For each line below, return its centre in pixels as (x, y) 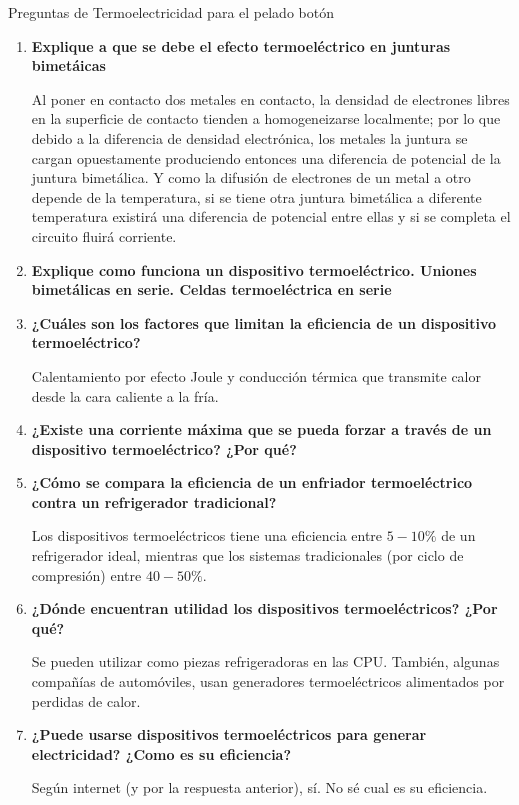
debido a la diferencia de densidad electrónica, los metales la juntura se (249, 137)
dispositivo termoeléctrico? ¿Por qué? (164, 448)
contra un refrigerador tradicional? (154, 501)
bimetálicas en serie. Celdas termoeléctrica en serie (211, 289)
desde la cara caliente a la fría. (125, 395)
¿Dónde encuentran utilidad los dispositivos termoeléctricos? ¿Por (264, 608)
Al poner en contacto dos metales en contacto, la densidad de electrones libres (270, 98)
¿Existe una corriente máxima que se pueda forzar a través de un (261, 429)
